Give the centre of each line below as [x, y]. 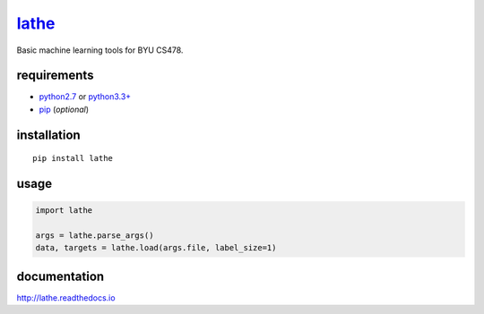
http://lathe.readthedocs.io [66, 297]
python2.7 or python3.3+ [85, 97]
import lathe [64, 211]
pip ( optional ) [64, 109]
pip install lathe [73, 158]
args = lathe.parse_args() [95, 236]
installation [48, 135]
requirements [55, 76]
